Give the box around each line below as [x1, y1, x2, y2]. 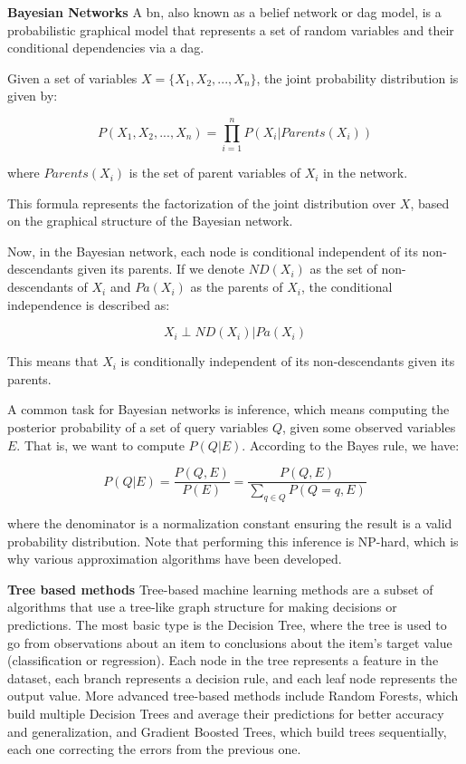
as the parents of [190, 277, 283, 296]
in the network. [323, 163, 408, 182]
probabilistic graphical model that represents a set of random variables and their [7, 20, 454, 39]
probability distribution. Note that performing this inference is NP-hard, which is [7, 531, 459, 550]
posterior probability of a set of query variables [7, 418, 269, 437]
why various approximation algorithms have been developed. [7, 549, 342, 568]
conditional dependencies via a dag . [7, 38, 204, 57]
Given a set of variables [7, 68, 138, 87]
